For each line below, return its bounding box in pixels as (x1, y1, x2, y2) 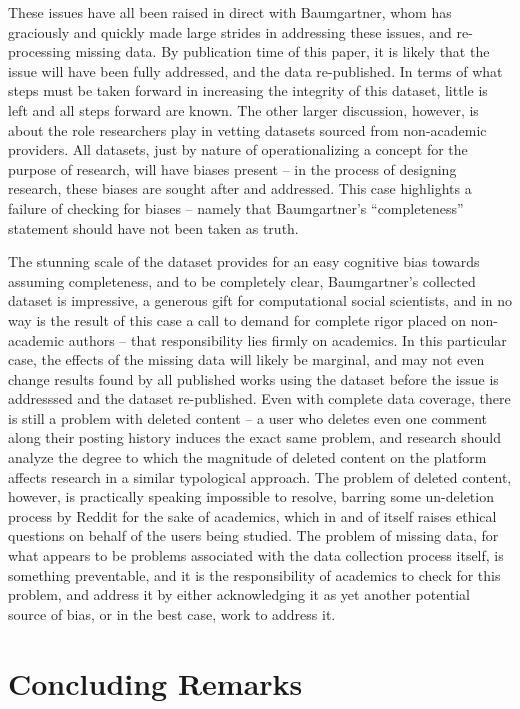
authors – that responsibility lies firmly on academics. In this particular (68, 329, 507, 350)
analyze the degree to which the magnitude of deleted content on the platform (8, 447, 487, 468)
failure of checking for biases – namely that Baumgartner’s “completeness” (8, 197, 464, 218)
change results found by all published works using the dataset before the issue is (8, 368, 499, 389)
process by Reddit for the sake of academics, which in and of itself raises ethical (8, 505, 497, 526)
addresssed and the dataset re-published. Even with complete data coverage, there (8, 388, 511, 409)
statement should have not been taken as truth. (8, 217, 299, 238)
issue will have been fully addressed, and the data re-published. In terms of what (8, 60, 503, 81)
